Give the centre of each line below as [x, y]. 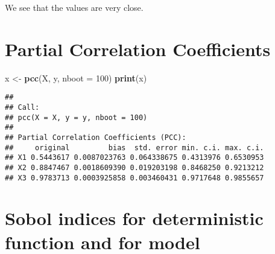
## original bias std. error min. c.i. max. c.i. [134, 148]
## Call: [22, 107]
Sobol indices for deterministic [134, 218]
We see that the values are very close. [74, 7]
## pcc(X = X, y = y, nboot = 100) [76, 117]
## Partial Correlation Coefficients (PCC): [96, 137]
